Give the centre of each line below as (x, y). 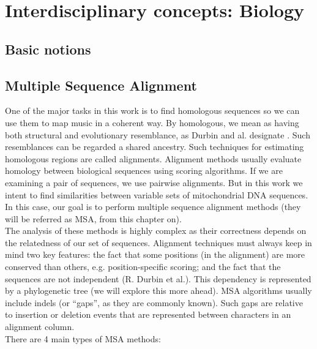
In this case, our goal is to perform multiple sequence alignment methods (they (153, 207)
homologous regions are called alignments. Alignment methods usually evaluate (153, 158)
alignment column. (40, 327)
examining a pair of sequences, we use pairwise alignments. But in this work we (154, 182)
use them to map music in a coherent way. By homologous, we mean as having (152, 122)
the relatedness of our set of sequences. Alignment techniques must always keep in (158, 242)
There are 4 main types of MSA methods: (83, 338)
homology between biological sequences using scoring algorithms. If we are (144, 171)
